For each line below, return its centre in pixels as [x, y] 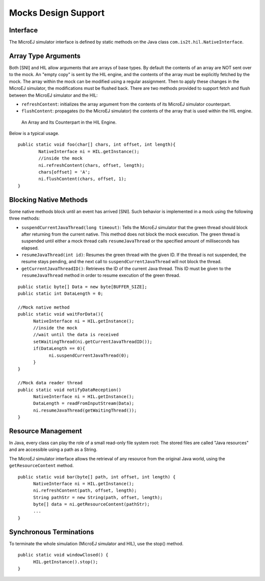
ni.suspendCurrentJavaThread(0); [89, 355]
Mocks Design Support [57, 13]
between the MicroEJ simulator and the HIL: [53, 95]
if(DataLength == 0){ [59, 349]
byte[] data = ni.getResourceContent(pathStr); [91, 504]
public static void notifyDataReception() [70, 390]
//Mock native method [44, 307]
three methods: [25, 218]
